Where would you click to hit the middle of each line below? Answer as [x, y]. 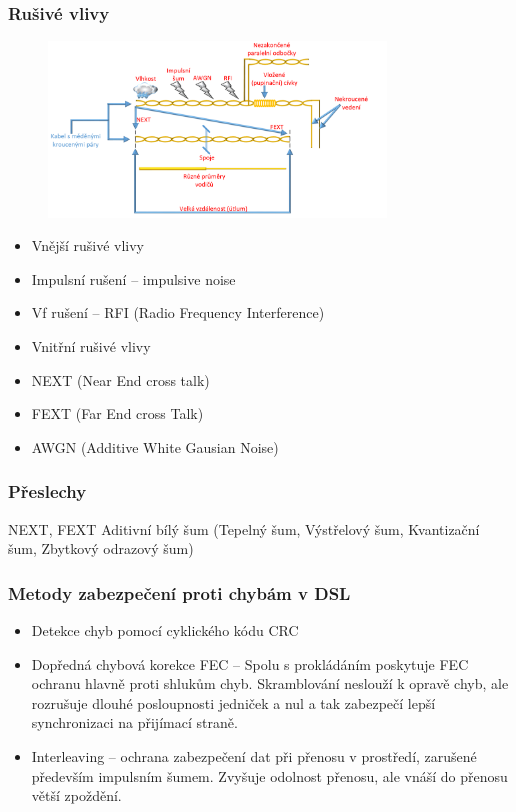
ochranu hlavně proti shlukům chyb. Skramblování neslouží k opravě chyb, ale [270, 683]
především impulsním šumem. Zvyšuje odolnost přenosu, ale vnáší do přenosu [269, 775]
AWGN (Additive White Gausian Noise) [155, 446]
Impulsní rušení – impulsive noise [133, 278]
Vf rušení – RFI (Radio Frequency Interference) [178, 312]
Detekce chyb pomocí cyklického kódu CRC [165, 629]
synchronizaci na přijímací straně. [134, 722]
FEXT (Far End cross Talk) [117, 413]
